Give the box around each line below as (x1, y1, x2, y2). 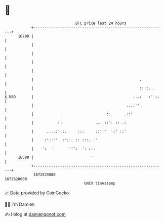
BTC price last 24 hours (75, 21, 126, 26)
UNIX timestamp (84, 180, 116, 186)
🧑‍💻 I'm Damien (4, 201, 35, 207)
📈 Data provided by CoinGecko (4, 190, 69, 196)
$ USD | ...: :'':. (4, 94, 160, 99)
